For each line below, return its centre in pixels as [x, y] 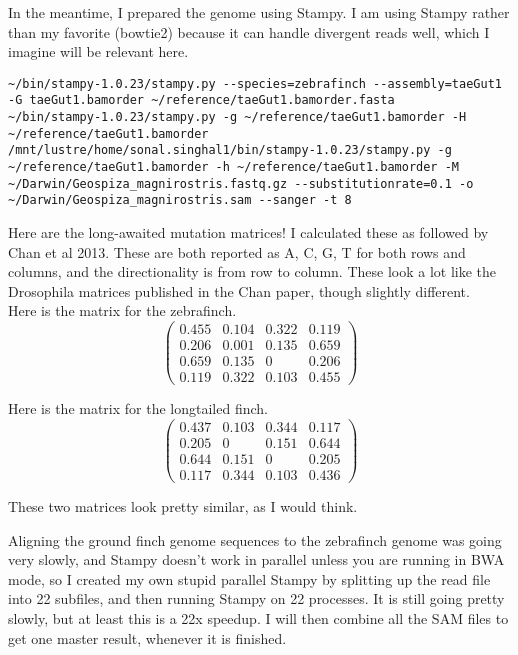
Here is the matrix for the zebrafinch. [122, 310]
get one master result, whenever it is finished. [147, 637]
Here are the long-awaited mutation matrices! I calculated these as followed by [248, 232]
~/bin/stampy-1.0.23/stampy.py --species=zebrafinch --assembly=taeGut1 [255, 83]
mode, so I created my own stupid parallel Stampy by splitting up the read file [249, 578]
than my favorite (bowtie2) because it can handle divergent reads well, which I [249, 31]
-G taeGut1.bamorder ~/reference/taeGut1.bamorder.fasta [201, 100]
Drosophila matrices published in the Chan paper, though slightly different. [239, 290]
